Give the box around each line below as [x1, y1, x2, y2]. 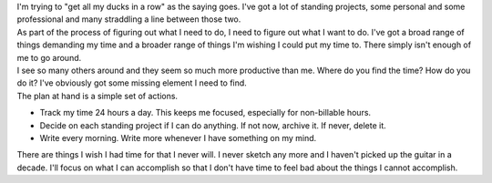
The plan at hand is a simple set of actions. [16, 90, 178, 101]
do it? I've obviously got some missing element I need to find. [16, 77, 248, 88]
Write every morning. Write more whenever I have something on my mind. [39, 132, 317, 143]
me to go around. [16, 52, 82, 63]
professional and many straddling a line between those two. [16, 14, 241, 25]
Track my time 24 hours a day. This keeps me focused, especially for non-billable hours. [39, 107, 372, 118]
